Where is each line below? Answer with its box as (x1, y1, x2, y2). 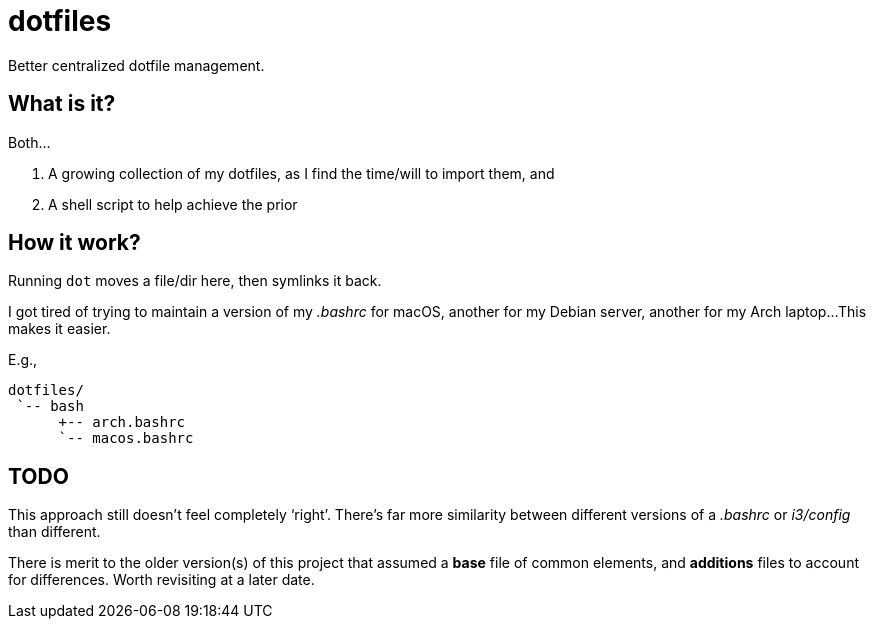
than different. (8, 523, 101, 541)
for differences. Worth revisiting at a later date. (8, 571, 315, 589)
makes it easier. (8, 320, 111, 338)
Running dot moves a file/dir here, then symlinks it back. (8, 272, 382, 290)
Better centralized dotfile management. (8, 56, 265, 74)
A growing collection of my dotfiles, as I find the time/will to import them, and (48, 164, 555, 182)
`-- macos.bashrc (58, 430, 194, 447)
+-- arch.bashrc (58, 414, 186, 431)
